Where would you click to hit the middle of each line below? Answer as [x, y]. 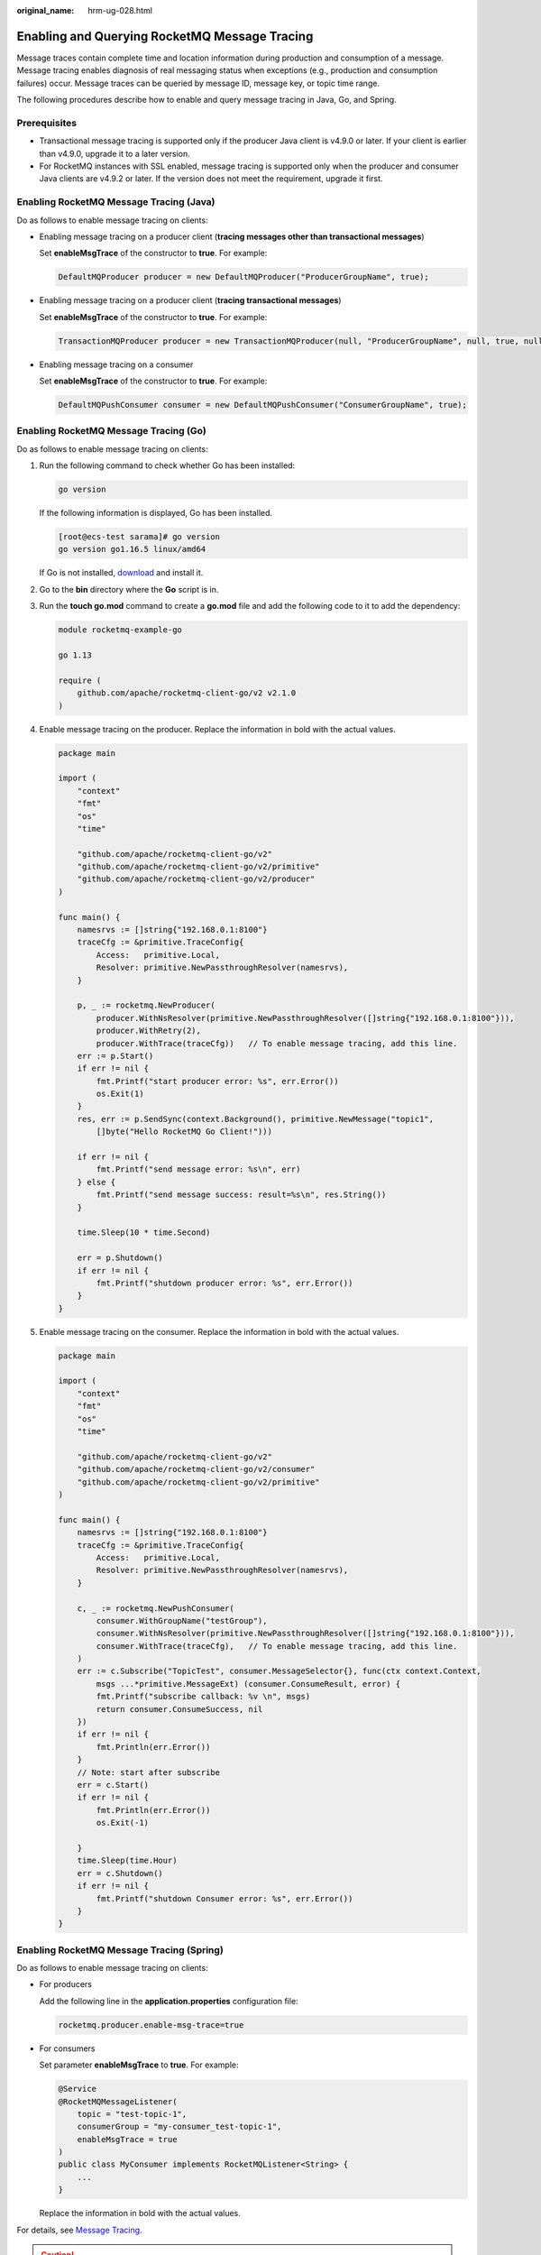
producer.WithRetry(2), [149, 1031]
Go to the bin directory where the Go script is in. [129, 589]
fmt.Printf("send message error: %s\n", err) [198, 1169]
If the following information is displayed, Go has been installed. [156, 513]
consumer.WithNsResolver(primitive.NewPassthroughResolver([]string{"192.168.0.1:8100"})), [305, 1634]
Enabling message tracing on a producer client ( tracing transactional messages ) [190, 300]
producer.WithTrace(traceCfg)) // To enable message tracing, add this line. [277, 1043]
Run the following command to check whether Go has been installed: [167, 465]
